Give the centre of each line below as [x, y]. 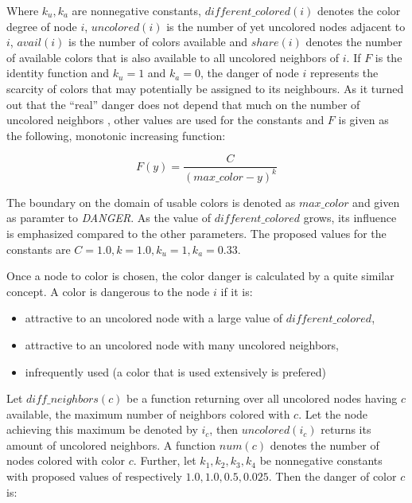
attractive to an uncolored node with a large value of [154, 318]
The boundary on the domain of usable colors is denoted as [151, 202]
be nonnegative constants [321, 460]
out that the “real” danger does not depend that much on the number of [183, 104]
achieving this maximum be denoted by [102, 429]
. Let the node [333, 413]
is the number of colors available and [158, 42]
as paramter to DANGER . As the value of [109, 218]
